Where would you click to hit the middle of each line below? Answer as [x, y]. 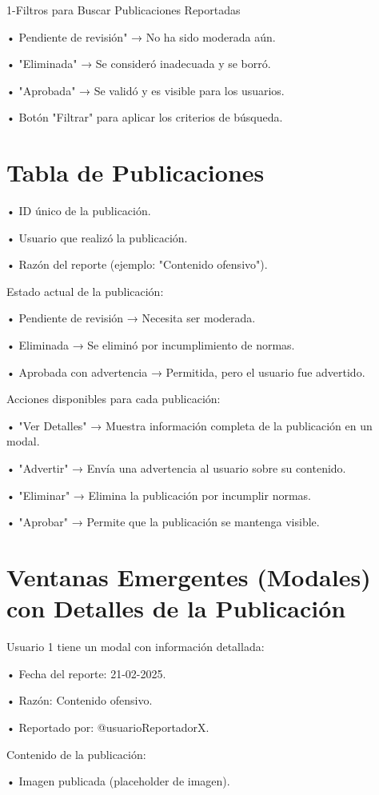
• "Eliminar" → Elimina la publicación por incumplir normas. [159, 495]
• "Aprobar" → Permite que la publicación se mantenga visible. [163, 522]
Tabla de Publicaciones [136, 172]
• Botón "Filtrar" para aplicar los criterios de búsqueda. [145, 117]
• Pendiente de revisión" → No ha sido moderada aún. [141, 36]
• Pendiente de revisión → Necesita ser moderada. [131, 318]
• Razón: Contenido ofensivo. [80, 700]
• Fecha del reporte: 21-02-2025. [86, 673]
